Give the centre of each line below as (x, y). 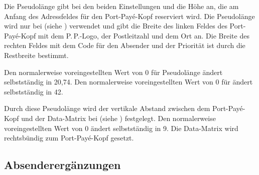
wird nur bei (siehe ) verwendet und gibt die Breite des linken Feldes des (116, 26)
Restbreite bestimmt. (36, 55)
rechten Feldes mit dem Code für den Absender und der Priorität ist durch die (125, 45)
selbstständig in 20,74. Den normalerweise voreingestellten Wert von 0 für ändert (128, 82)
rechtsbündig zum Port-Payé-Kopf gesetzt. (69, 138)
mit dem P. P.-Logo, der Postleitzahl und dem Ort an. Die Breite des (144, 35)
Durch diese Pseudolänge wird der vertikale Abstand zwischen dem (107, 108)
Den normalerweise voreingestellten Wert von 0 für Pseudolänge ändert (113, 72)
